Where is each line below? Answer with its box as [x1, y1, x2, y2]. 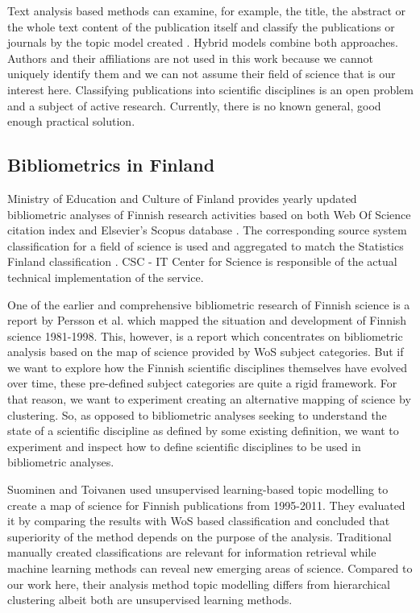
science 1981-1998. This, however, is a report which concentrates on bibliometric [7, 327, 403, 344]
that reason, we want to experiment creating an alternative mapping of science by [7, 391, 411, 408]
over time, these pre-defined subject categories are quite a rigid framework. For [7, 375, 397, 391]
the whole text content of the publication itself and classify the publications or [7, 18, 395, 35]
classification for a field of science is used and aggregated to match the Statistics [7, 237, 404, 254]
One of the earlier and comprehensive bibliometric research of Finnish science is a [7, 296, 410, 313]
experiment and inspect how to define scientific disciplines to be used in [7, 437, 361, 454]
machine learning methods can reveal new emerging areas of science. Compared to [7, 560, 413, 577]
